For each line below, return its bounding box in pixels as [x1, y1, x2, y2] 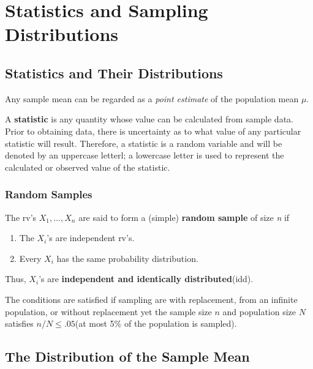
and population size [222, 305, 296, 318]
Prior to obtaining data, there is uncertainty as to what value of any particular [5, 124, 301, 137]
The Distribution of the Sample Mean [5, 347, 250, 366]
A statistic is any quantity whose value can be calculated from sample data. [5, 113, 293, 125]
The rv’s [5, 211, 37, 223]
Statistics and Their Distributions [5, 63, 223, 82]
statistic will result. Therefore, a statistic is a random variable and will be [5, 136, 282, 149]
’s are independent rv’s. [47, 231, 135, 244]
